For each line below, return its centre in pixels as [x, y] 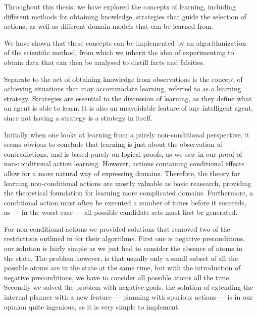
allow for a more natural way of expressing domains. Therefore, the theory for [122, 173]
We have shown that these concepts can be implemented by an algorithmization [125, 42]
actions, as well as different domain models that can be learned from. [109, 26]
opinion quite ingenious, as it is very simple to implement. [92, 306]
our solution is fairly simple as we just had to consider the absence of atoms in [123, 248]
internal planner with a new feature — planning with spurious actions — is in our [128, 297]
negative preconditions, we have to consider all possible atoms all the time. [118, 277]
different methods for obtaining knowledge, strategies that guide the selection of [125, 16]
